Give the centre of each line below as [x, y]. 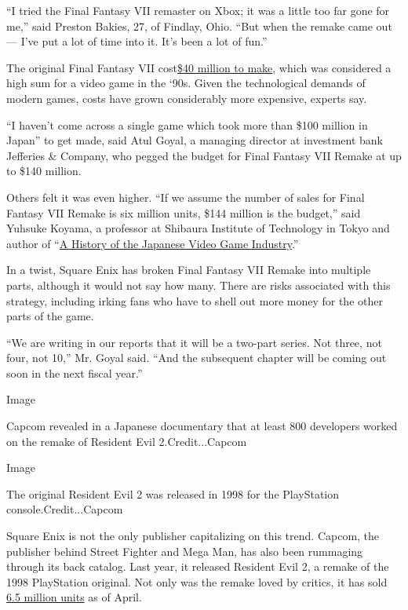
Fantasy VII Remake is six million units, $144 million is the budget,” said [184, 212]
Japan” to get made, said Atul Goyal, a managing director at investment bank [195, 140]
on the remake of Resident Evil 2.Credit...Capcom [127, 441]
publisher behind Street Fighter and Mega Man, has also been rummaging [185, 551]
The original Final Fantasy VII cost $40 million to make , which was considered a [199, 67]
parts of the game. [50, 316]
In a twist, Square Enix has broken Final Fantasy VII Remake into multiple [189, 270]
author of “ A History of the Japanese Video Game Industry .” [153, 243]
